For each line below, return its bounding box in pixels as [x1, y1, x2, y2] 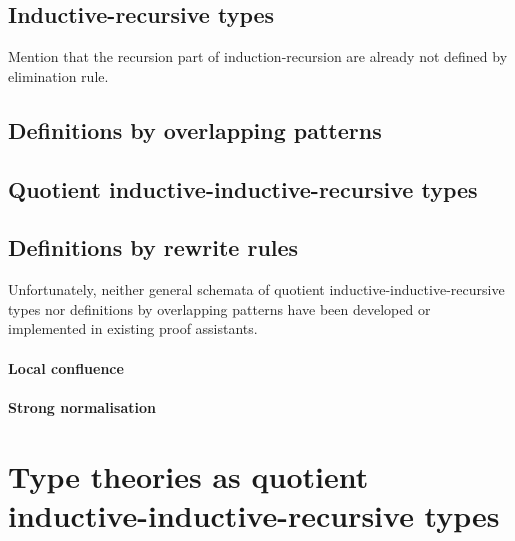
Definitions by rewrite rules [8, 232, 299, 263]
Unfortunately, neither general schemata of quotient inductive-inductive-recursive [8, 279, 505, 300]
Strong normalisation [8, 396, 156, 417]
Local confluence [8, 357, 124, 378]
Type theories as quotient [8, 455, 369, 496]
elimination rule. [8, 65, 109, 86]
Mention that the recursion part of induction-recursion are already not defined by [8, 46, 508, 67]
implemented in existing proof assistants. [8, 318, 258, 339]
